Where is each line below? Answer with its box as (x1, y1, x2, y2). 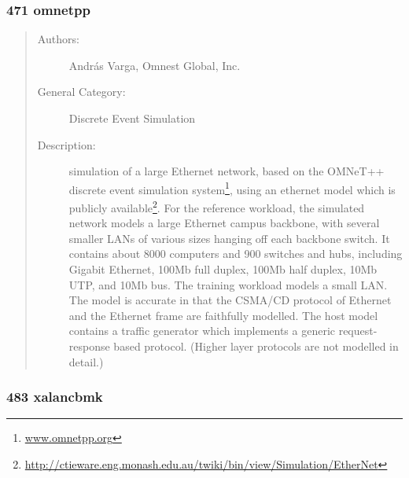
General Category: (37, 83, 126, 100)
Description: (37, 136, 96, 153)
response (68, 338, 110, 355)
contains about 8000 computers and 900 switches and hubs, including (68, 245, 403, 262)
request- (338, 322, 378, 339)
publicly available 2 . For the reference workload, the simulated (68, 197, 365, 215)
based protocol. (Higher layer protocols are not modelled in (113, 338, 399, 355)
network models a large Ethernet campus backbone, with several (68, 215, 380, 231)
